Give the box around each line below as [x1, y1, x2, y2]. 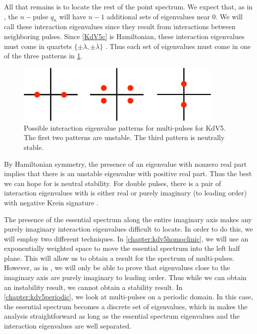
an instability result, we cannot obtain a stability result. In [4, 282, 183, 292]
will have [59, 11, 86, 21]
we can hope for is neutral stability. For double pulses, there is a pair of [4, 178, 221, 188]
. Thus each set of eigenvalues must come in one [105, 41, 251, 51]
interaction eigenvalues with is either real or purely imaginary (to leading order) [4, 188, 247, 198]
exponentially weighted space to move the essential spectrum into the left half [4, 243, 240, 253]
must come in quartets [4, 41, 72, 51]
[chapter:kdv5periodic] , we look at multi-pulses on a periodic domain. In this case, [4, 291, 253, 302]
